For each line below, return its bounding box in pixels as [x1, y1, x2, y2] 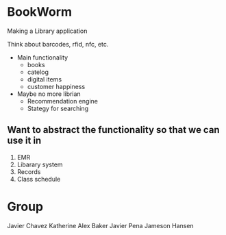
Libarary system [16, 160, 63, 169]
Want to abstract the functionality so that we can [7, 124, 221, 136]
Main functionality [16, 53, 68, 62]
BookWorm [7, 4, 73, 20]
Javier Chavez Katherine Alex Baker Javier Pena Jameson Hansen [7, 221, 194, 230]
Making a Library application [7, 27, 88, 35]
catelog [27, 68, 49, 76]
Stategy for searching [27, 104, 89, 112]
